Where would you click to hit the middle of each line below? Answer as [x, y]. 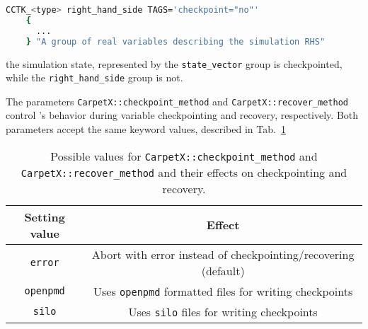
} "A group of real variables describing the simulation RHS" [176, 41]
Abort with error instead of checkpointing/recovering [223, 254]
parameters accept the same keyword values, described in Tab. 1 [146, 129]
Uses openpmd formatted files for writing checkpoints [223, 291]
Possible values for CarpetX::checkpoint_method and [184, 156]
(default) [223, 270]
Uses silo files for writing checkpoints [223, 311]
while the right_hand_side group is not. [94, 77]
